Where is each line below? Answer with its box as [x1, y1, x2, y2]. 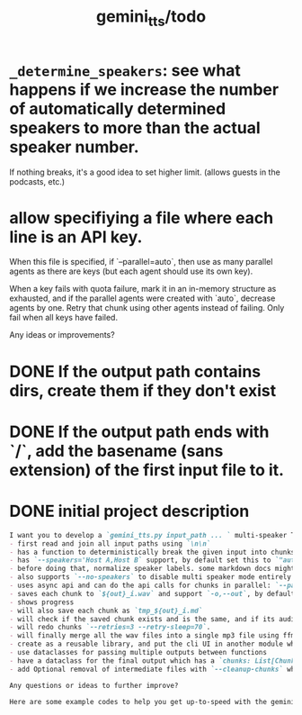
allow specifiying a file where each [9, 207, 274, 228]
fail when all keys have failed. [9, 312, 119, 323]
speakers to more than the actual [9, 117, 261, 138]
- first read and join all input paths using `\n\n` [9, 539, 211, 548]
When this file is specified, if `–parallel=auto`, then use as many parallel [9, 257, 273, 267]
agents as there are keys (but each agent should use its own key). [9, 266, 253, 276]
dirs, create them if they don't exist [9, 380, 277, 401]
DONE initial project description [9, 502, 250, 521]
